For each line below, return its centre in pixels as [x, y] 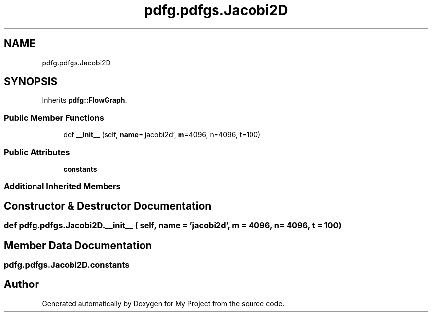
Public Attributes [37, 152]
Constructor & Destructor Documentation [108, 206]
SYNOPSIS [31, 82]
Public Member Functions [54, 117]
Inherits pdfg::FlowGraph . [85, 100]
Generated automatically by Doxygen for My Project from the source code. [163, 303]
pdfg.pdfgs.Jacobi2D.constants [67, 265]
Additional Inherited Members [62, 186]
